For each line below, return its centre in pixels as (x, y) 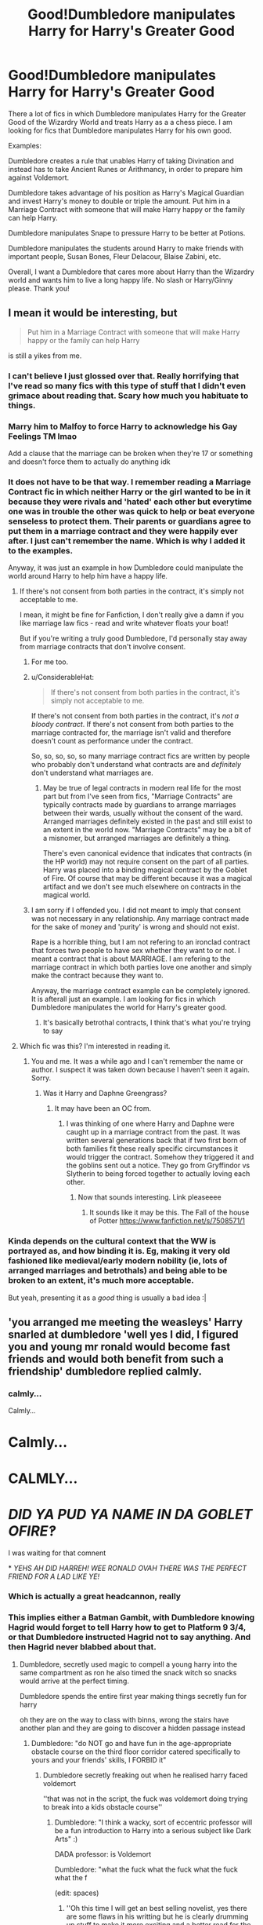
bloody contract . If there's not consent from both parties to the (132, 725)
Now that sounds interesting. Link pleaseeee (150, 1197)
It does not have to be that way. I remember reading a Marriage (130, 482)
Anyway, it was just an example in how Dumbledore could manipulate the (126, 568)
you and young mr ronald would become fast (119, 1347)
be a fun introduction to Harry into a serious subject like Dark (153, 1830)
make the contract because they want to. (97, 976)
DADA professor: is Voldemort (103, 1854)
